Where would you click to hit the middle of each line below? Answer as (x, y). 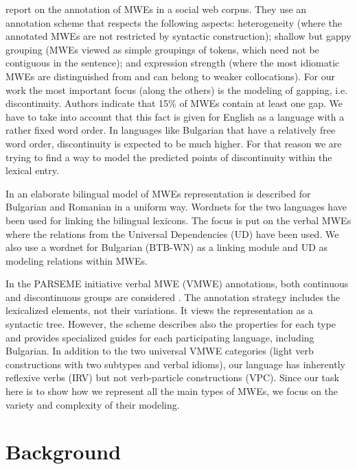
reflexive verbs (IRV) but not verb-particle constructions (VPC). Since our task (172, 377)
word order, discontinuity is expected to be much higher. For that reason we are (174, 143)
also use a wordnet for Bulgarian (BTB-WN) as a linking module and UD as (167, 247)
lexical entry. (32, 170)
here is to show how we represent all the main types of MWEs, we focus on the (172, 391)
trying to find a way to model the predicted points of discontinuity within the (169, 157)
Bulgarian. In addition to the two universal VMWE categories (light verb (160, 351)
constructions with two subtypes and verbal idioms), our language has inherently (175, 364)
